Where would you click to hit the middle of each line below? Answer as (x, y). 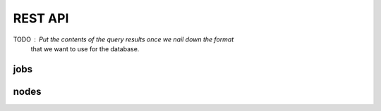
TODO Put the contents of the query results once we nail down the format (123, 39)
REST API (41, 18)
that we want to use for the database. (85, 48)
